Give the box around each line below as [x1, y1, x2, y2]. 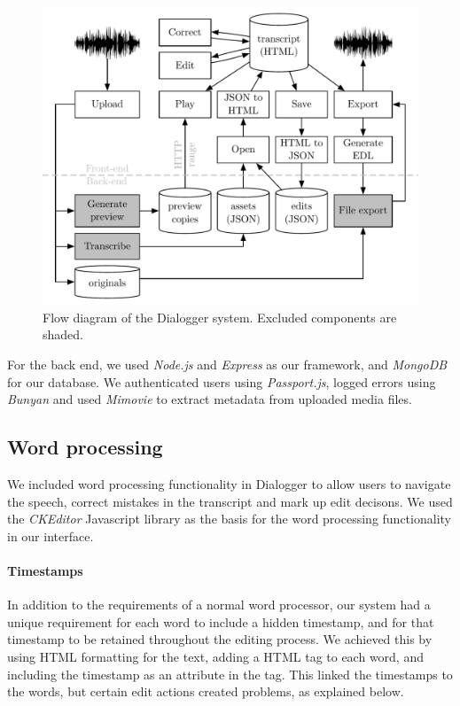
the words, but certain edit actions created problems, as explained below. [7, 682, 404, 701]
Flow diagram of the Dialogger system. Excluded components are [43, 307, 397, 326]
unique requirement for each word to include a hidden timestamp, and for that [7, 612, 434, 631]
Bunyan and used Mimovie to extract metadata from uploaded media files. [7, 390, 412, 408]
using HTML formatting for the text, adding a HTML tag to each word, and [7, 647, 424, 665]
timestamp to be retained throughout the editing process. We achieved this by [7, 630, 433, 648]
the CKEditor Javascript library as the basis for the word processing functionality [7, 509, 451, 528]
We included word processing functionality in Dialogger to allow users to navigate [7, 474, 451, 493]
